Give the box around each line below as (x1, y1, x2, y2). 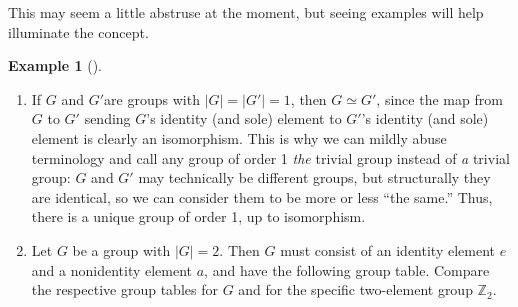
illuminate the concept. (8, 21, 149, 42)
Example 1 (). (8, 55, 102, 76)
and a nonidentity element (31, 259, 193, 280)
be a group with (72, 239, 171, 260)
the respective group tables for (31, 279, 218, 300)
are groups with (104, 88, 200, 109)
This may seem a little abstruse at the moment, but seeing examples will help (8, 2, 484, 22)
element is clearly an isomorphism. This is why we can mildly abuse (31, 127, 447, 148)
